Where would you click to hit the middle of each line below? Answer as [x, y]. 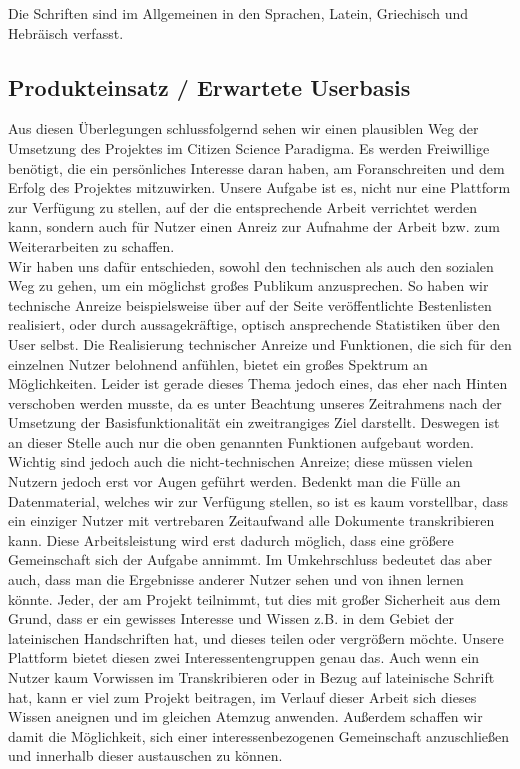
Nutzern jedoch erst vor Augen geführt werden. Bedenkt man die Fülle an [234, 481]
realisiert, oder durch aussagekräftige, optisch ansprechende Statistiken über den [254, 324]
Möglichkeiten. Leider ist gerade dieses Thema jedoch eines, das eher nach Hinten [258, 383]
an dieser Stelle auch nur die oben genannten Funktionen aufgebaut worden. [241, 441]
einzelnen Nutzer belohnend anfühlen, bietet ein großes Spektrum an [218, 363]
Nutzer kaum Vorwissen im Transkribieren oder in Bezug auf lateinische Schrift [251, 677]
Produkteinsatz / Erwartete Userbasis [209, 86]
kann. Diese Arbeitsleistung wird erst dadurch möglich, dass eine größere [231, 539]
